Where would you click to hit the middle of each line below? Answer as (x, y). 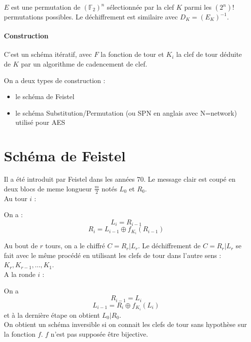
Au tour (16, 198)
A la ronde (20, 274)
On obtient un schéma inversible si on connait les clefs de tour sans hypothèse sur (125, 324)
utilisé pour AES (40, 122)
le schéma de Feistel (45, 96)
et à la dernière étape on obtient (52, 315)
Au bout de (21, 246)
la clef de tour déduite (209, 54)
